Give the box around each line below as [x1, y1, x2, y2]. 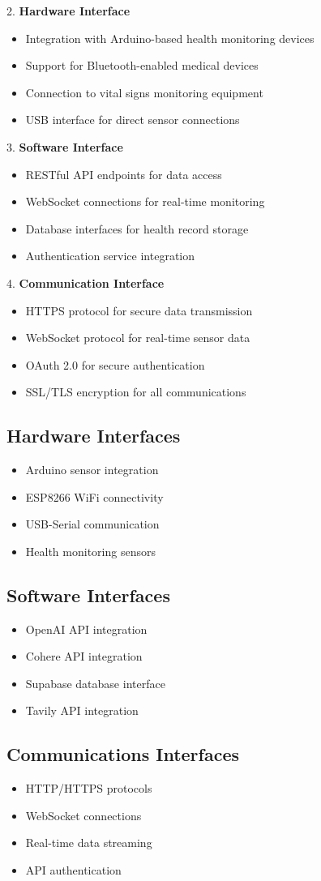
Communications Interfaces [6, 742, 240, 767]
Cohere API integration [25, 648, 143, 665]
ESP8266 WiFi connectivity [25, 488, 164, 505]
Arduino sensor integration [25, 461, 159, 478]
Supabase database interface [25, 674, 165, 691]
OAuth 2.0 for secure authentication [25, 356, 205, 373]
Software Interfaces [6, 582, 170, 607]
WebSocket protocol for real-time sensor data [25, 329, 250, 346]
